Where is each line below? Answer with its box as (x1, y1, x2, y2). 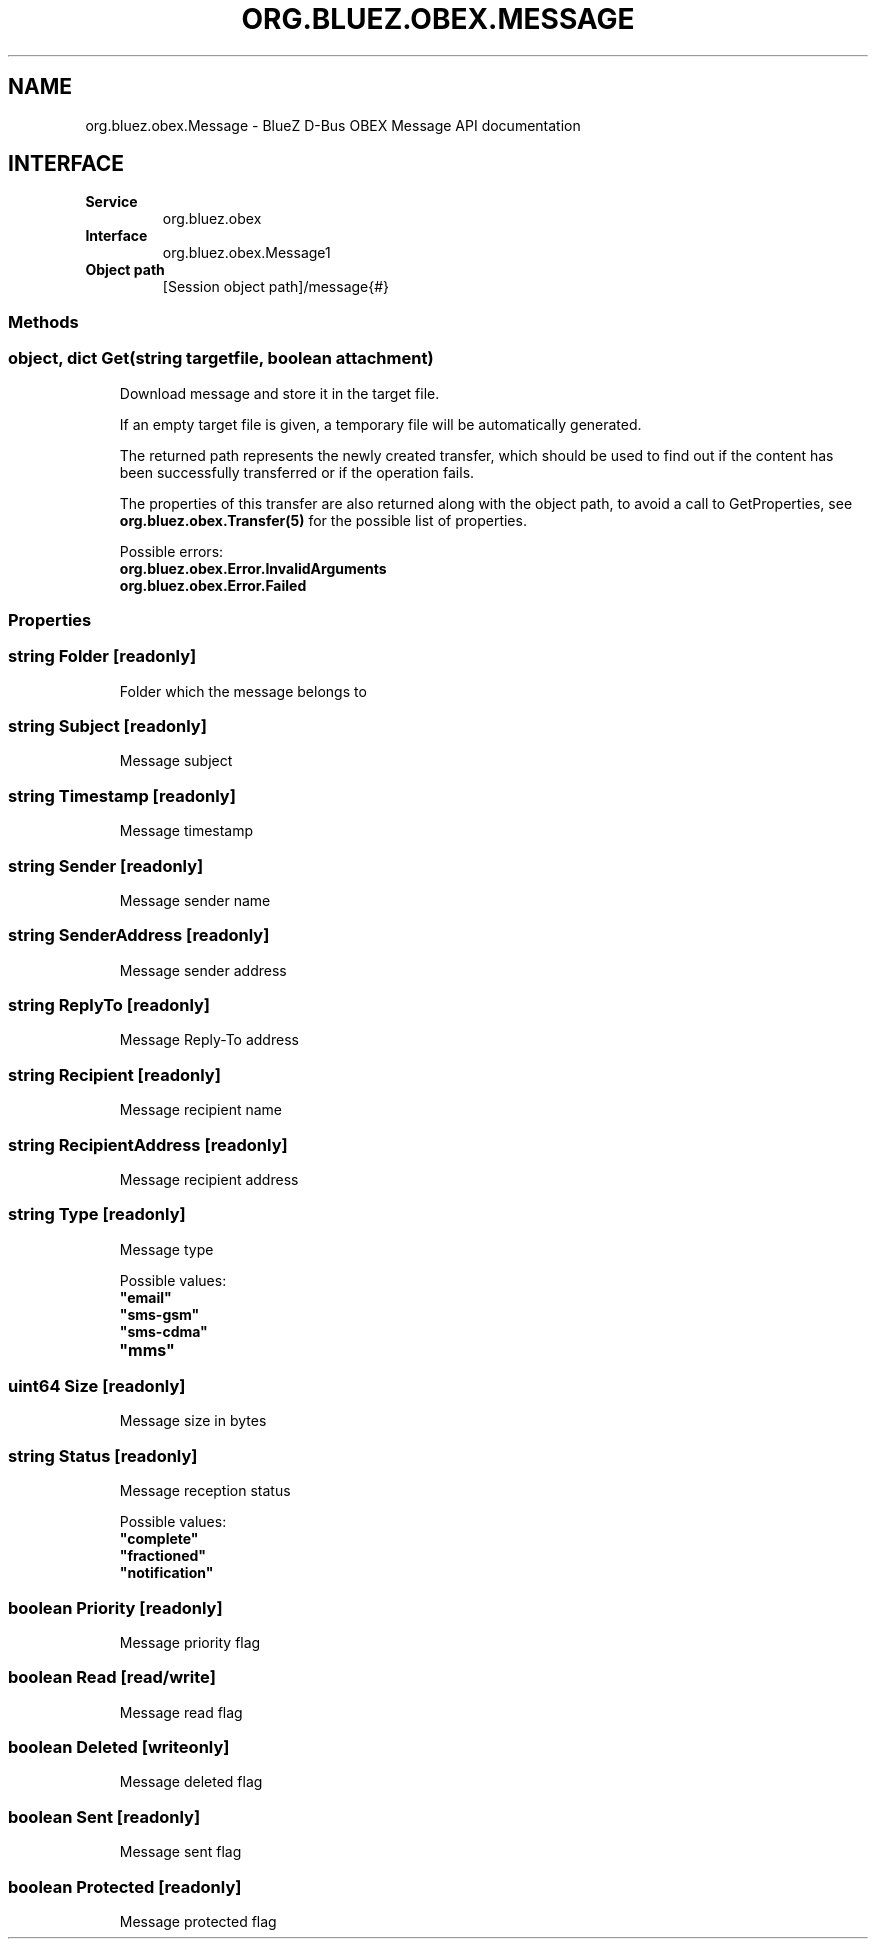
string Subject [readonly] (8, 716, 207, 737)
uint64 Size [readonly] (8, 1376, 186, 1397)
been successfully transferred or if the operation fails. (119, 463, 475, 481)
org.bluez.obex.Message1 (162, 244, 331, 262)
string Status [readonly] (8, 1445, 198, 1466)
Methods (8, 311, 79, 332)
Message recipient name (119, 1101, 282, 1119)
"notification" (119, 1564, 214, 1582)
